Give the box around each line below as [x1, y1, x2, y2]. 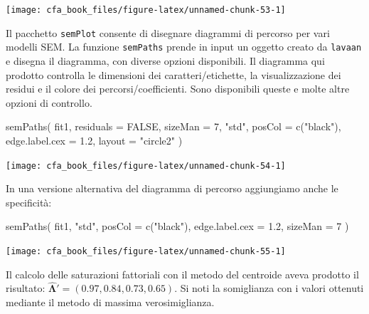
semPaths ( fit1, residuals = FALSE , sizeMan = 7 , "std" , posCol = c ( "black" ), [6, 119, 341, 134]
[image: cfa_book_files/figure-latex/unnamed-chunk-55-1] [6, 246, 286, 256]
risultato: [6, 281, 46, 295]
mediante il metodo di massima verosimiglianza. [6, 295, 215, 310]
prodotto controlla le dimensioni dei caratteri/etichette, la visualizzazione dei [6, 67, 341, 82]
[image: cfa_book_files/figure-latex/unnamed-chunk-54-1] [6, 160, 286, 171]
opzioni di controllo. [6, 95, 92, 110]
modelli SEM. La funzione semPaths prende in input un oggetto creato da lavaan [6, 39, 362, 54]
